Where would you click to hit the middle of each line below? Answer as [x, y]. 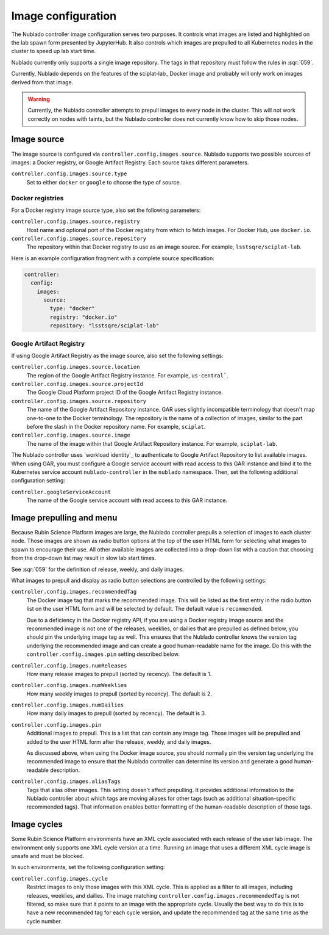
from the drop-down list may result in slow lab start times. [84, 558]
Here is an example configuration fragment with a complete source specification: [113, 258]
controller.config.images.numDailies [68, 705]
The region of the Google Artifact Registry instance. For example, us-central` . [127, 375]
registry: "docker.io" [84, 317]
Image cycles [37, 824]
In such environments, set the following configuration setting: [88, 867]
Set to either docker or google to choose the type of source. [104, 182]
